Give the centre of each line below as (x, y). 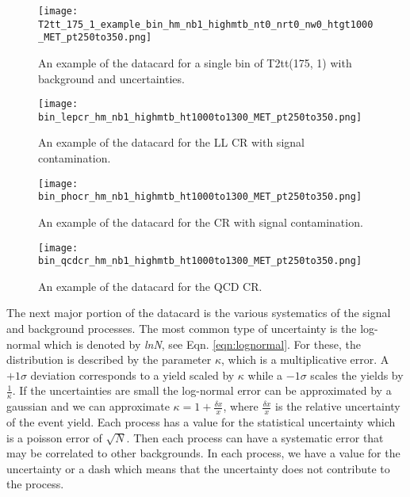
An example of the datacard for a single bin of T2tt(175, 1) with (195, 62)
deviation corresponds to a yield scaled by (132, 375)
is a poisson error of (54, 437)
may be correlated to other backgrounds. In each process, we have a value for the (203, 453)
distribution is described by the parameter (109, 359)
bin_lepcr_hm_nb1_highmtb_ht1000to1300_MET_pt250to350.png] (200, 117)
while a (265, 375)
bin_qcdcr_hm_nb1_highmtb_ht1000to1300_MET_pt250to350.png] (200, 261)
